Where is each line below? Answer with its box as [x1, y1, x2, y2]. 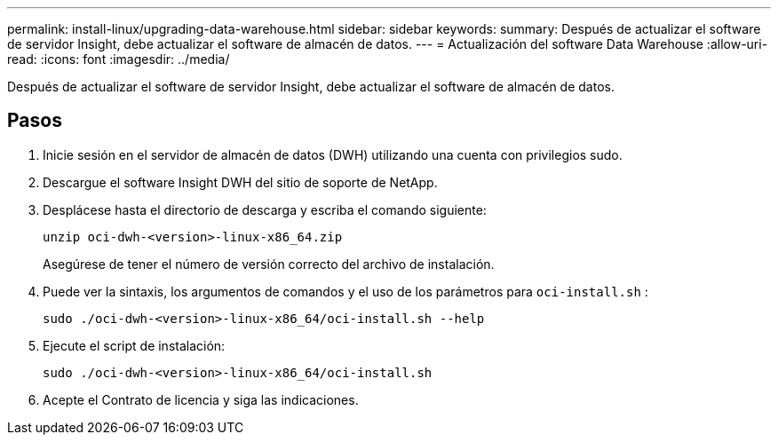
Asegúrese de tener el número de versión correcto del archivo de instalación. [43, 256, 495, 272]
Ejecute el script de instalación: [43, 337, 226, 353]
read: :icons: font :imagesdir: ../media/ [7, 51, 230, 67]
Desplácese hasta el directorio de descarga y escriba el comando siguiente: [43, 201, 487, 217]
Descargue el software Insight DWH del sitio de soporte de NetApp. [43, 174, 438, 190]
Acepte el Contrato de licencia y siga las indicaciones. [43, 391, 359, 407]
